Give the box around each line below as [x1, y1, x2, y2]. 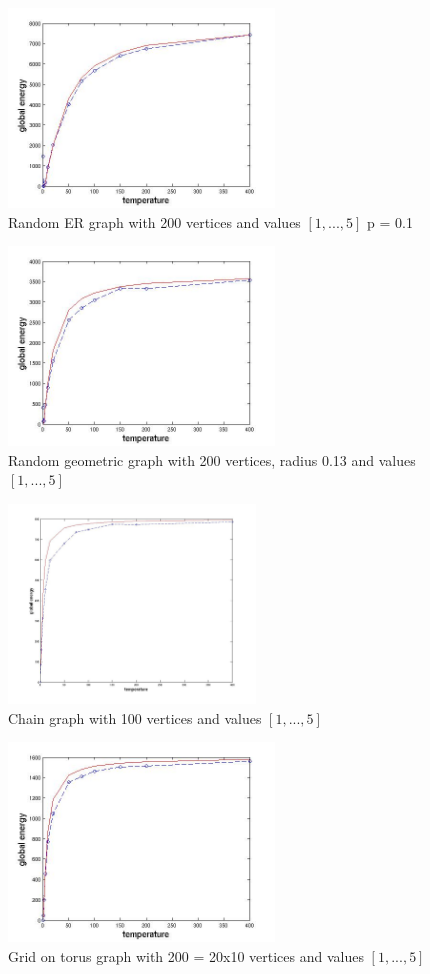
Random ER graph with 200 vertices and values [8, 211, 301, 232]
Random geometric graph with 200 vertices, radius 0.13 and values [8, 449, 416, 470]
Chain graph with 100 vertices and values [8, 707, 262, 728]
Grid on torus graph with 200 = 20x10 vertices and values [8, 945, 364, 966]
